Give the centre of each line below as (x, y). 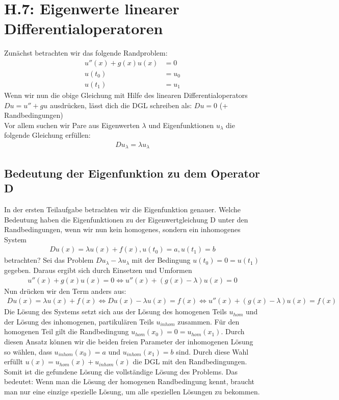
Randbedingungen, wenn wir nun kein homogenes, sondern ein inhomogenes (122, 229)
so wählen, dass (28, 351)
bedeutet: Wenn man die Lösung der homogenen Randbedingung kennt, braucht (129, 381)
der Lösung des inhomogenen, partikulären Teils (79, 321)
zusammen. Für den (208, 321)
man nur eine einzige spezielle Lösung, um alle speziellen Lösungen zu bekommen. (132, 392)
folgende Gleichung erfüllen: (47, 135)
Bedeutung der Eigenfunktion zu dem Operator (132, 173)
